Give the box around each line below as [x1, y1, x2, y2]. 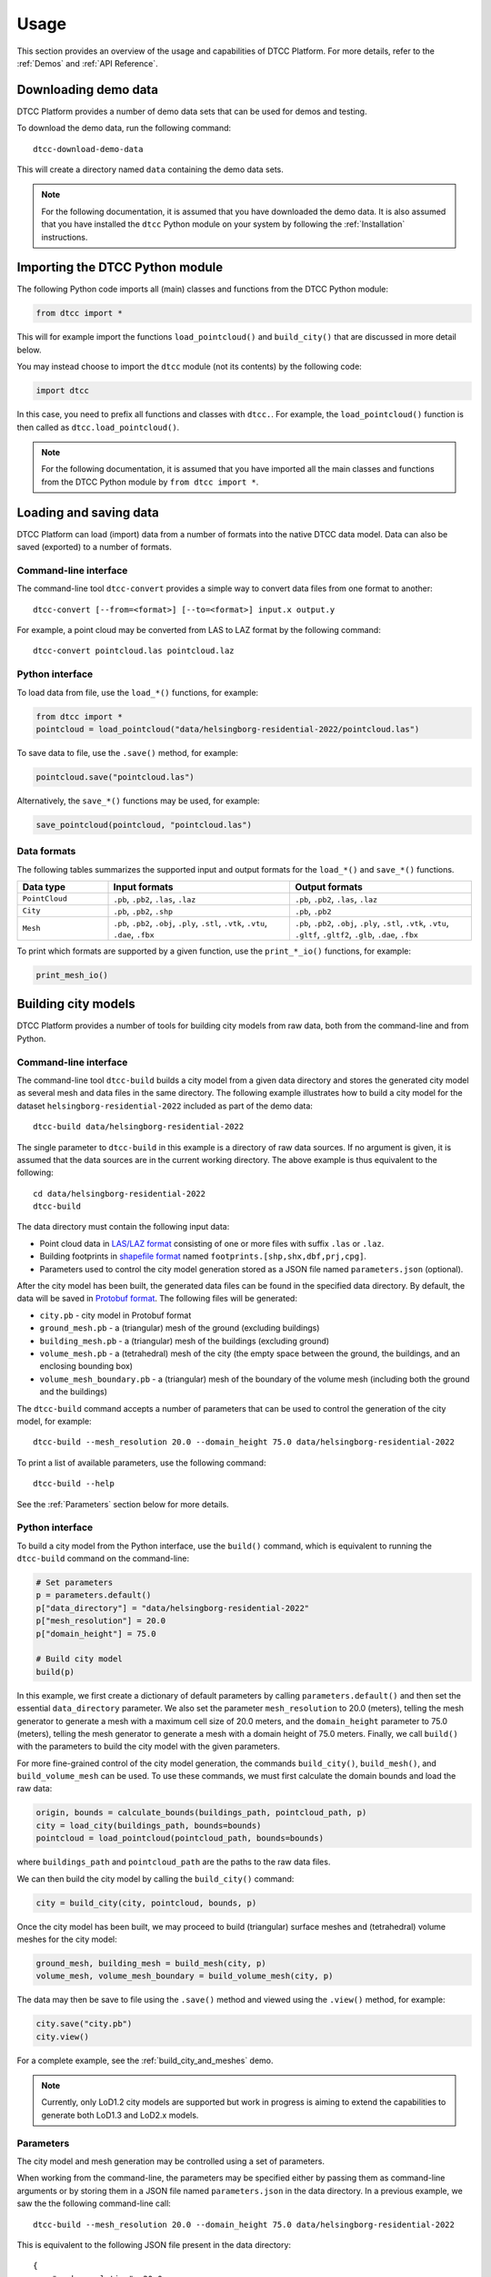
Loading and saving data [16, 505, 159, 520]
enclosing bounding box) [39, 1361, 134, 1372]
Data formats [16, 845, 76, 858]
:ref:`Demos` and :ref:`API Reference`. [16, 57, 158, 68]
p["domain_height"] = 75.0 [35, 1629, 156, 1639]
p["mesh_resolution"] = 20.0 [35, 1616, 166, 1626]
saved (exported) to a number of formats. [16, 542, 172, 553]
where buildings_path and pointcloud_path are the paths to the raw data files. [16, 1856, 331, 1867]
